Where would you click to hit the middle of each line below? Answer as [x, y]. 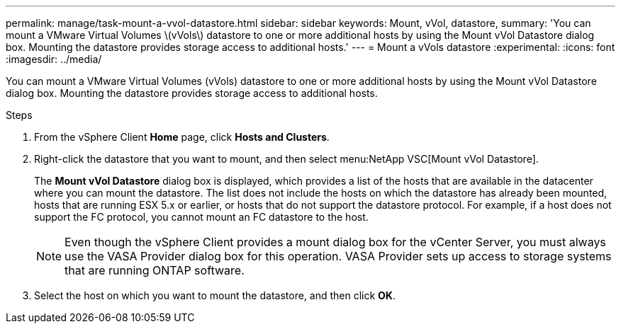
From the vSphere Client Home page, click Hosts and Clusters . [182, 137]
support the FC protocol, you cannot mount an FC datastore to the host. [201, 217]
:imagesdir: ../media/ [54, 59]
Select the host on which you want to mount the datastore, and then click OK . [215, 295]
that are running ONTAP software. [155, 270]
